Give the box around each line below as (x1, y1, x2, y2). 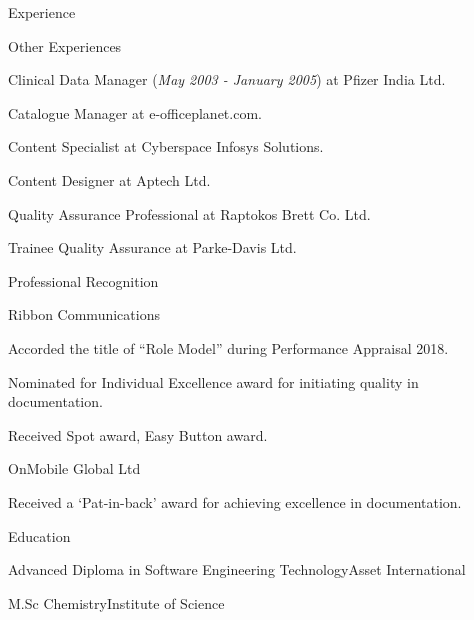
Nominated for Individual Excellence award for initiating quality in (8, 371, 419, 392)
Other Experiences (8, 35, 122, 56)
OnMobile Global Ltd (8, 458, 141, 479)
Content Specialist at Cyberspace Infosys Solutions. (8, 136, 324, 157)
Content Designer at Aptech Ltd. (8, 169, 211, 190)
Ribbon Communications (8, 304, 160, 325)
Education (8, 525, 71, 546)
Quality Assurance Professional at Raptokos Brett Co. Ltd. (8, 203, 371, 224)
